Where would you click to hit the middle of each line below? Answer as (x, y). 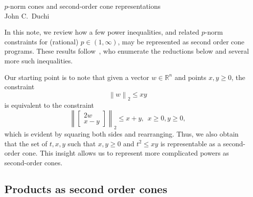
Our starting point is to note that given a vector (77, 77)
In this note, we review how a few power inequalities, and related (102, 32)
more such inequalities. (39, 60)
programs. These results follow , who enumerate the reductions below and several (127, 51)
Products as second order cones (86, 188)
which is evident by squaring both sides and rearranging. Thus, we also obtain (122, 134)
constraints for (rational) (42, 41)
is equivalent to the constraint (49, 105)
